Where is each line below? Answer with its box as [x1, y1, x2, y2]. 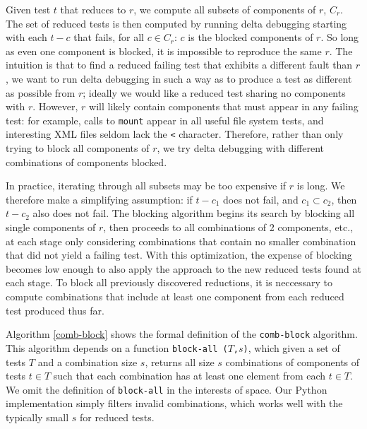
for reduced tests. [80, 409, 155, 424]
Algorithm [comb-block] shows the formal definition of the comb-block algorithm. [6, 327, 358, 341]
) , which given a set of [243, 340, 340, 355]
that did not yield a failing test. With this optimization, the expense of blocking [6, 247, 352, 262]
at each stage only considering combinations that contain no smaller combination [6, 233, 356, 248]
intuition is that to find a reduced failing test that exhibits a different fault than [6, 57, 353, 72]
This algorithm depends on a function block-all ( [6, 340, 228, 355]
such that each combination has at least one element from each [53, 368, 326, 383]
